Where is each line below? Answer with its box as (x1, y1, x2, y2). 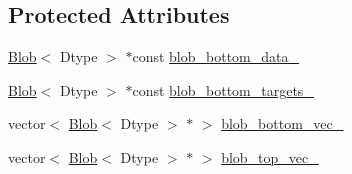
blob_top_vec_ (221, 146, 319, 167)
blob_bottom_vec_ (221, 113, 344, 134)
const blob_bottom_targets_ (132, 79, 314, 100)
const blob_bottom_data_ (132, 46, 299, 67)
